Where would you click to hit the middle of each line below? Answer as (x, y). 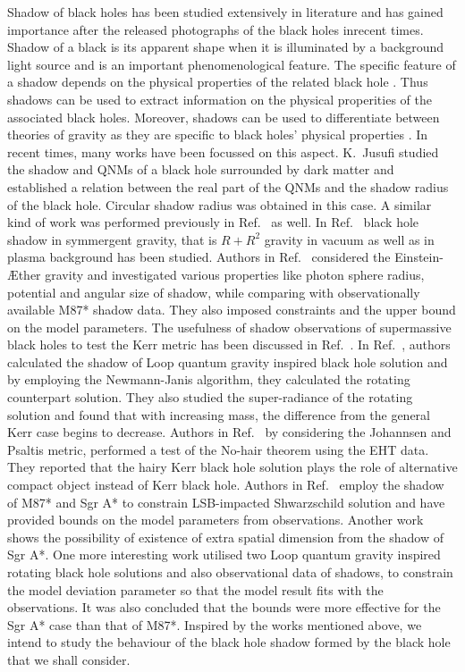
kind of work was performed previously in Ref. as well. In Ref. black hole (213, 222)
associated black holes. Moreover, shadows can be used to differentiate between (224, 117)
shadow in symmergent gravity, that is (112, 239)
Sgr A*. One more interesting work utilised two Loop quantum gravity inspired (224, 554)
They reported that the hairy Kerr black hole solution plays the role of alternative (232, 467)
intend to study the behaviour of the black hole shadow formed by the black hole (229, 642)
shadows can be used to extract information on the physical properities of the (220, 99)
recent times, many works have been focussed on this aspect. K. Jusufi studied (223, 151)
